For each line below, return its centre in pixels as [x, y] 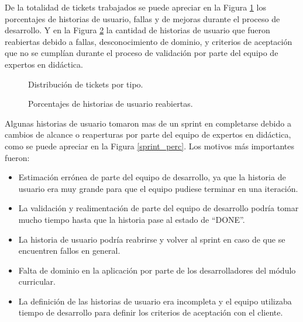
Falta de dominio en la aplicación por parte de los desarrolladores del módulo [157, 270]
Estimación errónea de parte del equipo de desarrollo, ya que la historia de [152, 177]
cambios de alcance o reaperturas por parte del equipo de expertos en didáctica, [148, 134]
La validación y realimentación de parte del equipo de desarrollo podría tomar [159, 208]
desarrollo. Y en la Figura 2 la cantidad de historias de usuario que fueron [137, 30]
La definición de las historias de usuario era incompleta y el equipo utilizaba [155, 301]
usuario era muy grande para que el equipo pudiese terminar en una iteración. [158, 188]
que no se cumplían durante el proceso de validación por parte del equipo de [142, 53]
